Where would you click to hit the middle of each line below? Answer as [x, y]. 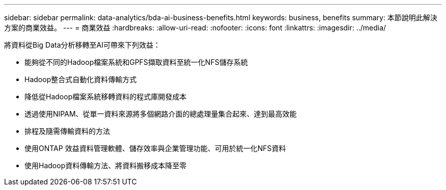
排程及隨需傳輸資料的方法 [67, 131]
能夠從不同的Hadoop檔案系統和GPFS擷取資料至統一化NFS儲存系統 [136, 62]
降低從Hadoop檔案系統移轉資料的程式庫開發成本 [106, 97]
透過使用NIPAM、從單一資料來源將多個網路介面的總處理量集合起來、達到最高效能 [161, 114]
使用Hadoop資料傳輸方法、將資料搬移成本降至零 [106, 165]
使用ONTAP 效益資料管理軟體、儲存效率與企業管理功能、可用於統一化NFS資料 [155, 148]
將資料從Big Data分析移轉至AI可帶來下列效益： [82, 45]
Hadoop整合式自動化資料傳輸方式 [81, 79]
